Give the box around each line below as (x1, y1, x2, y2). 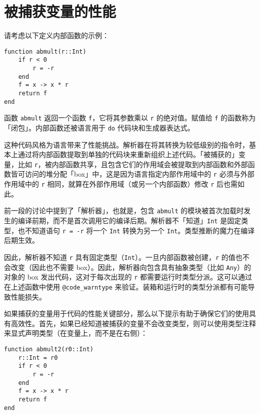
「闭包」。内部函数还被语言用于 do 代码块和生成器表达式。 (4, 122, 194, 132)
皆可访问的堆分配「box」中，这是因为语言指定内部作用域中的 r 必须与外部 (10, 169, 254, 179)
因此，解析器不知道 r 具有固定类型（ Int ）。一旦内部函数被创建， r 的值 (4, 251, 235, 262)
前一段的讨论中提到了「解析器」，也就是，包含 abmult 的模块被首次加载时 (4, 205, 244, 216)
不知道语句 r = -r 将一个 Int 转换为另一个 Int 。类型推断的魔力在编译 (24, 225, 255, 235)
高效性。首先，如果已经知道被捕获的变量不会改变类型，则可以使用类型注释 (10, 318, 256, 328)
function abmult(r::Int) (4, 48, 86, 55)
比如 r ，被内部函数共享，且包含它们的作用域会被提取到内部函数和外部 (17, 159, 248, 169)
